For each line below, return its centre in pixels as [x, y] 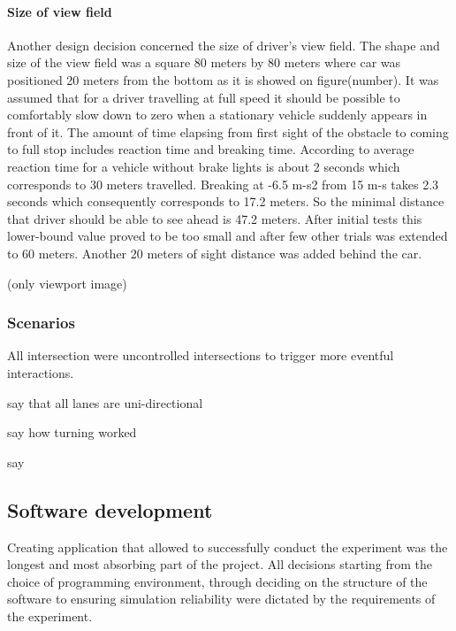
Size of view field [60, 11]
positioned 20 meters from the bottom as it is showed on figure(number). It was [223, 79]
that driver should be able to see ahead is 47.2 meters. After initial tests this [215, 218]
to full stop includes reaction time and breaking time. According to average [211, 149]
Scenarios [41, 323]
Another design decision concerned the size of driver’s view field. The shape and [224, 45]
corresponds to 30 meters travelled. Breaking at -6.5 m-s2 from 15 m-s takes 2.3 [223, 184]
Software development [110, 509]
